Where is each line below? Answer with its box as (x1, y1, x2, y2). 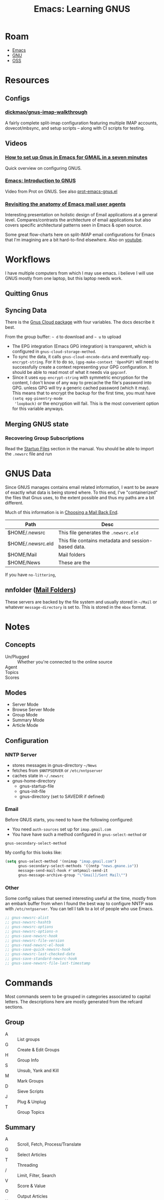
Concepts (5, 641, 36, 649)
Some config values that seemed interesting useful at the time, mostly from (5, 896, 156, 901)
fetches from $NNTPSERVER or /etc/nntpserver (12, 767, 103, 774)
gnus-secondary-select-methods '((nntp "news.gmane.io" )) (18, 864, 139, 869)
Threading (17, 1162, 38, 1168)
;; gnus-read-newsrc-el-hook (5, 943, 64, 947)
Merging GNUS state (5, 420, 69, 428)
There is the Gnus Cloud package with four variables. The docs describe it (5, 319, 155, 325)
